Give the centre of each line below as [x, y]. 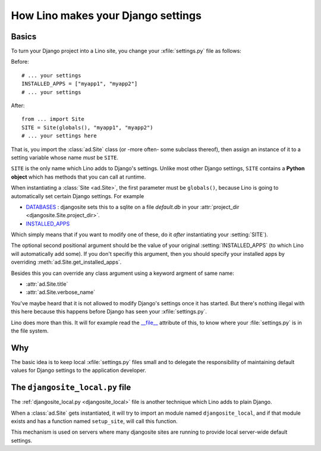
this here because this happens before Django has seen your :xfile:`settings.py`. [109, 312]
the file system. [30, 331]
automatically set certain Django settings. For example [78, 196]
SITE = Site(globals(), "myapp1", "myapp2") [88, 127]
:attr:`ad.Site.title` [47, 284]
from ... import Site [53, 119]
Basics [24, 37]
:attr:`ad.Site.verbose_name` [61, 292]
